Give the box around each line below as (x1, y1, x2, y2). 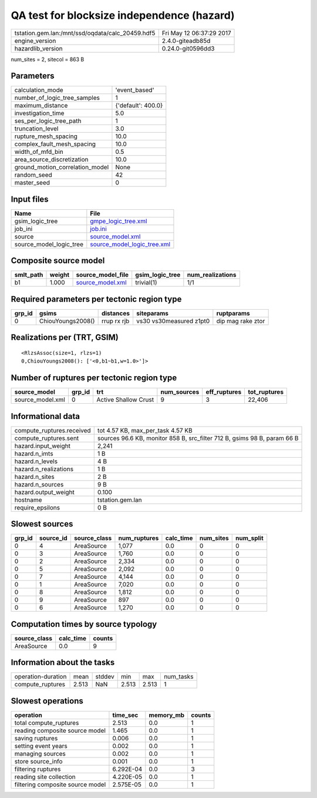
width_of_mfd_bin (14, 147, 64, 156)
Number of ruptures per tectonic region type (11, 373, 177, 383)
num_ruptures (118, 534, 159, 542)
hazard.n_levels (14, 457, 58, 465)
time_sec (112, 711, 139, 719)
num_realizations (187, 271, 237, 279)
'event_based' (115, 86, 154, 94)
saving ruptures (14, 734, 58, 742)
